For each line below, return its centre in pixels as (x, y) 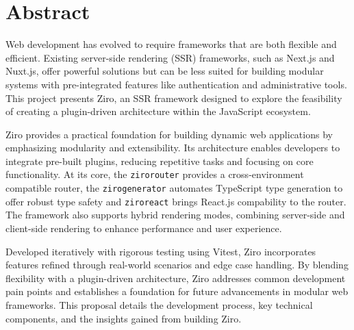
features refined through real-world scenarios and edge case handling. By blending (177, 265)
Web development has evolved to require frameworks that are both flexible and (171, 44)
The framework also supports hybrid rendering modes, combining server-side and (175, 215)
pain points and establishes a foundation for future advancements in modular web (177, 291)
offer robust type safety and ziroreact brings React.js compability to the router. (176, 201)
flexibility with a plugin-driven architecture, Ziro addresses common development (176, 278)
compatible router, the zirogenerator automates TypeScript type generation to (174, 188)
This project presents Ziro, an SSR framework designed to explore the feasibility (174, 98)
